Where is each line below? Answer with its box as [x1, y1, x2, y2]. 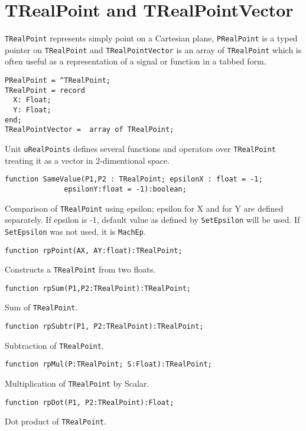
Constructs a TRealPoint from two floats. [5, 263, 156, 276]
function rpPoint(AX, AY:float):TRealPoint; [5, 246, 183, 255]
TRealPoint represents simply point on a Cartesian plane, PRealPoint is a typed [5, 32, 298, 44]
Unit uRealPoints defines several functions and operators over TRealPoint [5, 142, 276, 154]
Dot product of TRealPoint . [5, 415, 106, 427]
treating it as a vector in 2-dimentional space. [5, 154, 170, 166]
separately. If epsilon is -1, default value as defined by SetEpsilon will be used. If [5, 213, 300, 226]
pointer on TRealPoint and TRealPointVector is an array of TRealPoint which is [5, 43, 302, 56]
